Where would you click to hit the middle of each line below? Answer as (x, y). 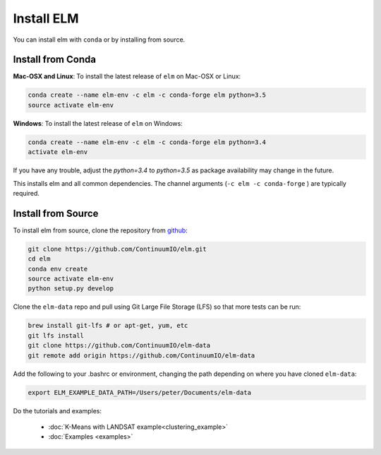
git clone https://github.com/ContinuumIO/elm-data (119, 345)
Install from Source (56, 213)
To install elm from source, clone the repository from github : (101, 230)
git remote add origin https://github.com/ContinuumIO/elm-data (141, 355)
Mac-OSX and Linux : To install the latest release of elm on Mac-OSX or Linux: (127, 76)
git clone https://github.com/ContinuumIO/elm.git (117, 249)
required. (26, 193)
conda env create (58, 269)
